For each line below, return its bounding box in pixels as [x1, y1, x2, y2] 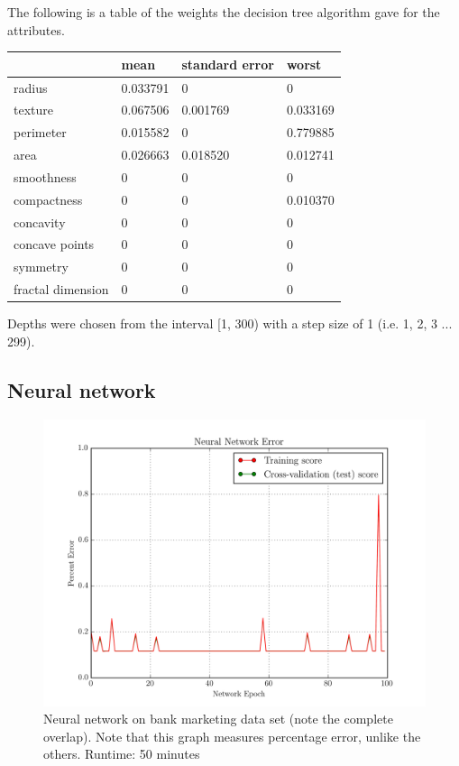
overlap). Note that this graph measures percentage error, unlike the [43, 726, 421, 745]
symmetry [14, 257, 69, 276]
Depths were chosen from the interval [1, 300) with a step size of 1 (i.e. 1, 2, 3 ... [7, 314, 453, 333]
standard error [181, 54, 274, 73]
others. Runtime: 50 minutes [43, 744, 200, 763]
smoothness [14, 167, 77, 186]
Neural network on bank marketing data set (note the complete [43, 709, 393, 728]
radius [14, 78, 48, 97]
